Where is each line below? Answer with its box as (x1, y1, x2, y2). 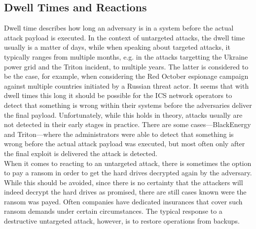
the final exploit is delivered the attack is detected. (4, 148, 157, 158)
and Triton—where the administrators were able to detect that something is (4, 129, 234, 139)
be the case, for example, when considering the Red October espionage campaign (4, 71, 249, 81)
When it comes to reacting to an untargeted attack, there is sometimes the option (4, 158, 252, 168)
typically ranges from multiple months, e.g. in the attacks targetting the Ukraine (4, 51, 248, 62)
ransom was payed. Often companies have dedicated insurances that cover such (4, 196, 243, 206)
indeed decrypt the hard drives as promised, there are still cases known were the (4, 187, 247, 197)
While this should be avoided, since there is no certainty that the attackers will (4, 177, 243, 187)
